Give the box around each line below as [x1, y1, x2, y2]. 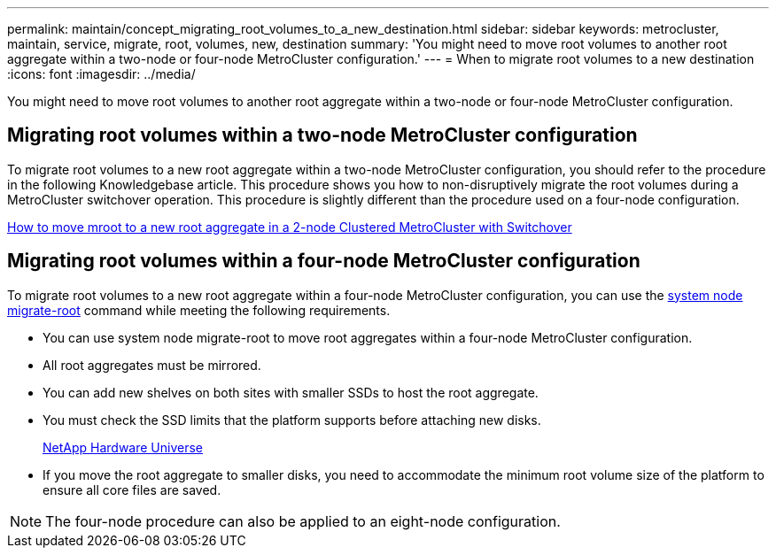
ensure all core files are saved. [43, 482, 221, 497]
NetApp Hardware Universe [43, 439, 204, 455]
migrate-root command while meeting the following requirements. [7, 302, 391, 318]
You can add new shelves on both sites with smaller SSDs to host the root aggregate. [43, 384, 539, 400]
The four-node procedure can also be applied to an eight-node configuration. [45, 512, 561, 530]
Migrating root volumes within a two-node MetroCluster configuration [7, 124, 638, 147]
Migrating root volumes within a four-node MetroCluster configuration [7, 250, 640, 273]
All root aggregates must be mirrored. [43, 357, 261, 373]
